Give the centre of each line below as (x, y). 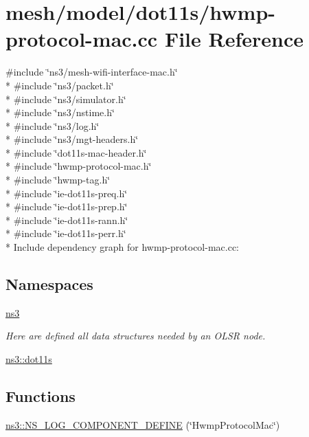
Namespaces (49, 284)
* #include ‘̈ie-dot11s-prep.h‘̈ (67, 206)
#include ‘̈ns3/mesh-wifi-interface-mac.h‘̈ (92, 72)
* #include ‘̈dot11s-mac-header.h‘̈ (76, 152)
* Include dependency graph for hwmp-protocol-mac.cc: (123, 247)
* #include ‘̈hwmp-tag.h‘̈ (58, 180)
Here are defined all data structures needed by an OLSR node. (136, 336)
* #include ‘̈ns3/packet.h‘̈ (60, 85)
